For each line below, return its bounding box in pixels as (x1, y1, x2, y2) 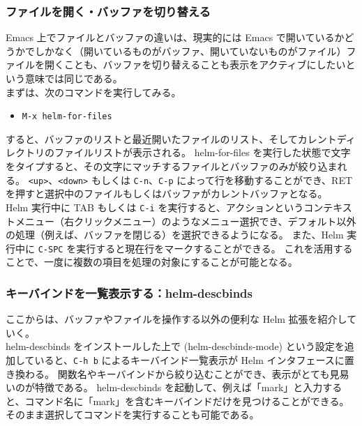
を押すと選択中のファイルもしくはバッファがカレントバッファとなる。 (6, 186, 328, 201)
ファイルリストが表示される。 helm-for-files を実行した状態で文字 (54, 145, 351, 160)
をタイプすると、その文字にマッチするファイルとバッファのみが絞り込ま (6, 159, 338, 174)
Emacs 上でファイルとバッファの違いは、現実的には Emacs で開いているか (6, 30, 345, 45)
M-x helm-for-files (22, 112, 112, 122)
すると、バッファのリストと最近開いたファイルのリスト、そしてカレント (6, 131, 337, 146)
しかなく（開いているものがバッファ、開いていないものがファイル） (34, 43, 347, 58)
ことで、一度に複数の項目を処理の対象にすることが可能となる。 (6, 254, 298, 269)
